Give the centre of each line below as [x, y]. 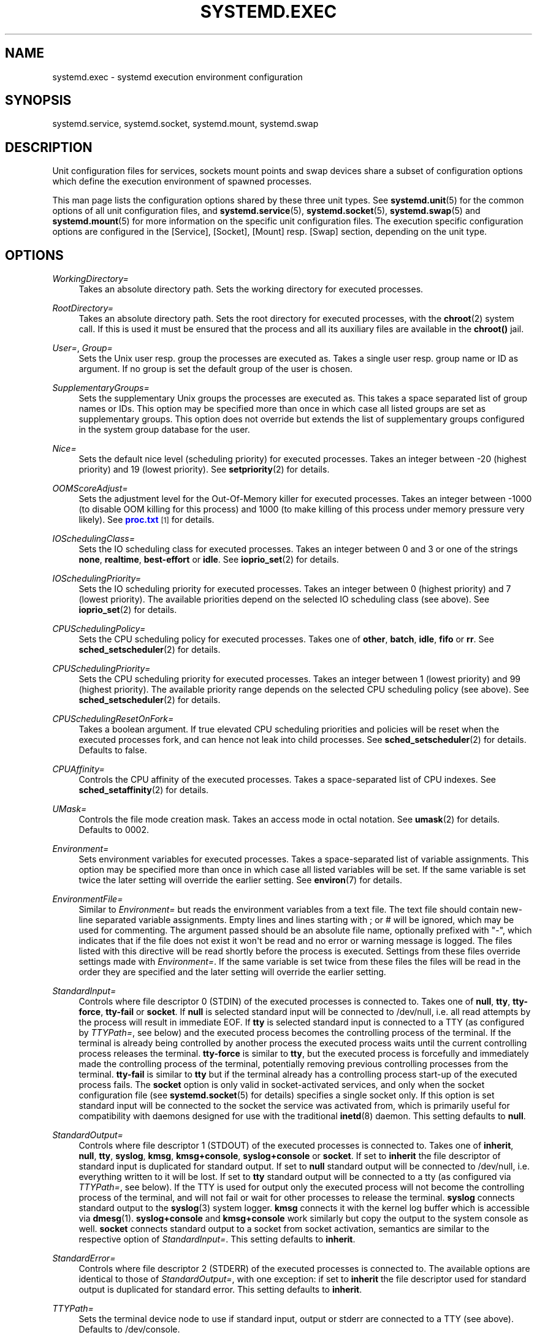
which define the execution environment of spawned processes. [182, 181]
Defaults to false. [113, 750]
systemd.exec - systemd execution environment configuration [177, 77]
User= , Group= [82, 348]
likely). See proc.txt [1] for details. [147, 520]
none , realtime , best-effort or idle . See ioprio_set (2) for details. [209, 560]
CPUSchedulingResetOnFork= [113, 719]
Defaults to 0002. [114, 830]
